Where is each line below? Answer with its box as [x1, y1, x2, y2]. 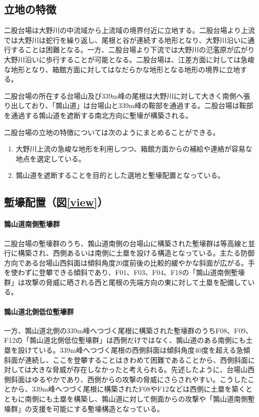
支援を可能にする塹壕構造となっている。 [31, 403, 164, 414]
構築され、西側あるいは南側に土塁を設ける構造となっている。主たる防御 [17, 248, 255, 258]
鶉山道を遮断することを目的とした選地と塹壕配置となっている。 [15, 170, 225, 180]
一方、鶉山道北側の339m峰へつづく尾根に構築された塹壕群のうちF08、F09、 [4, 325, 253, 335]
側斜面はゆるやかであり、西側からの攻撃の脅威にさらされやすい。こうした [4, 374, 248, 384]
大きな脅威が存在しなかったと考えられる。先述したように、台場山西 [31, 364, 255, 375]
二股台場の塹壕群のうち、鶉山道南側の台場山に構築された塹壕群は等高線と [4, 238, 248, 248]
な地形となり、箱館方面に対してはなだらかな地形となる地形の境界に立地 [4, 64, 240, 74]
